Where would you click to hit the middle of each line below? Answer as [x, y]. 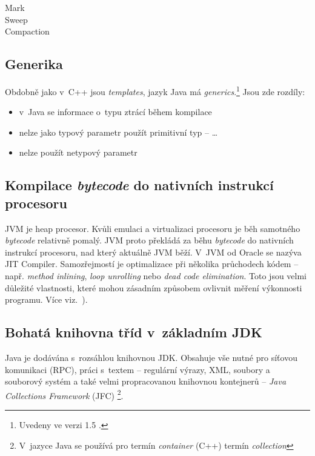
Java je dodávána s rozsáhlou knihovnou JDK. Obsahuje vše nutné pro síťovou [151, 357]
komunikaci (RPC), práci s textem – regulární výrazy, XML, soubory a [138, 369]
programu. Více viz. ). [46, 299]
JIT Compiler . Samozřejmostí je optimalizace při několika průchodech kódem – [152, 264]
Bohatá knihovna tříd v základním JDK [134, 332]
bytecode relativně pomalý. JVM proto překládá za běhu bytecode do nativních [149, 240]
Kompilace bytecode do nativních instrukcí [139, 185]
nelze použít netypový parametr [78, 152]
